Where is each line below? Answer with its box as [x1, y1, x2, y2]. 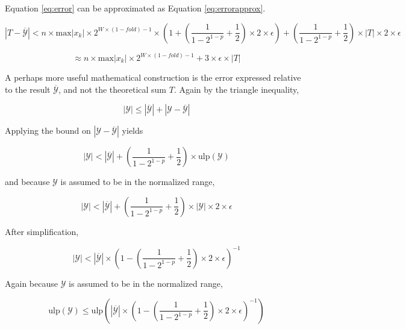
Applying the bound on [5, 124, 91, 137]
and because [5, 175, 50, 188]
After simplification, [5, 225, 79, 237]
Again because [5, 277, 58, 289]
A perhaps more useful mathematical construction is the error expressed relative [5, 71, 301, 84]
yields [122, 124, 143, 137]
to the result [5, 83, 51, 95]
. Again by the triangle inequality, [173, 83, 299, 95]
